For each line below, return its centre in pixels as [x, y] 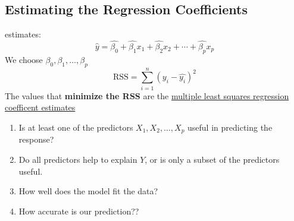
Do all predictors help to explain [78, 159]
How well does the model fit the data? [88, 191]
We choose [24, 59]
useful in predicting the [230, 127]
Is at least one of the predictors [76, 127]
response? [36, 139]
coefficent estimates [40, 107]
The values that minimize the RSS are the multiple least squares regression [147, 95]
